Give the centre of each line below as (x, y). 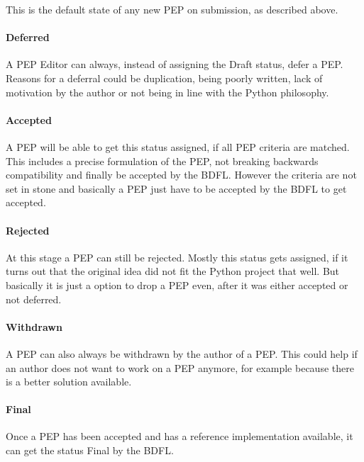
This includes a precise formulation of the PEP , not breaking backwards (162, 160)
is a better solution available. (69, 382)
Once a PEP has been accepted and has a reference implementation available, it (180, 436)
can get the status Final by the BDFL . (90, 450)
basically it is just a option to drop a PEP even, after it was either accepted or (177, 284)
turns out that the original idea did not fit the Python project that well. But (173, 271)
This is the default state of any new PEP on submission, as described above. (172, 9)
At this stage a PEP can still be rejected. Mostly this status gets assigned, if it (177, 257)
